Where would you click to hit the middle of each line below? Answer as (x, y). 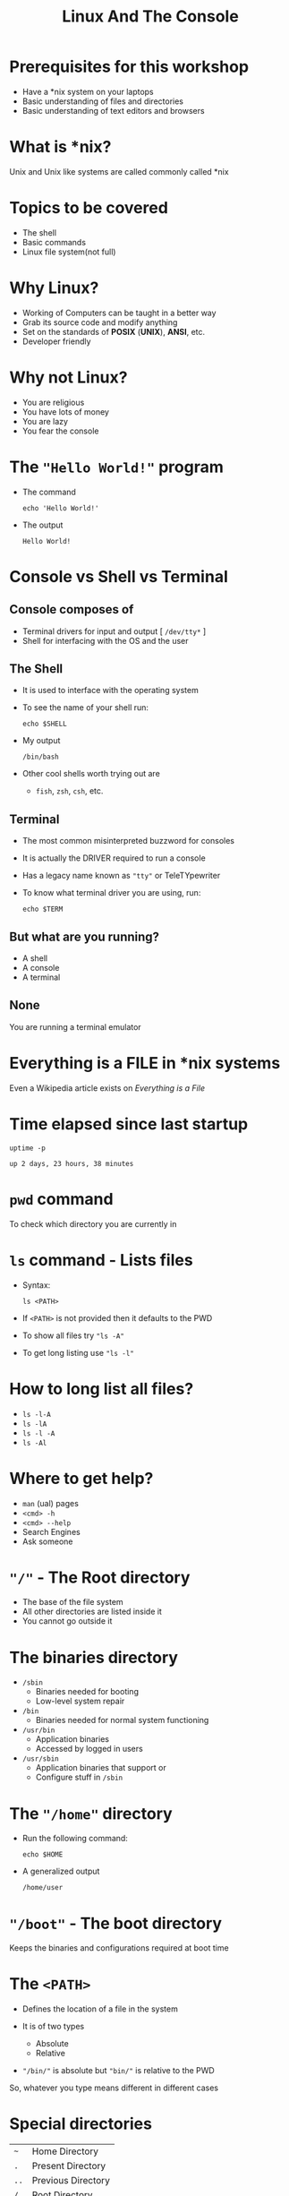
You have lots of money (66, 412)
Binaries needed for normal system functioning (122, 1720)
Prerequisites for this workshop (129, 67)
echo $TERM (42, 909)
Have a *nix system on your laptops (88, 91)
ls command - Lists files (102, 1260)
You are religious (53, 402)
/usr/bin (38, 1730)
